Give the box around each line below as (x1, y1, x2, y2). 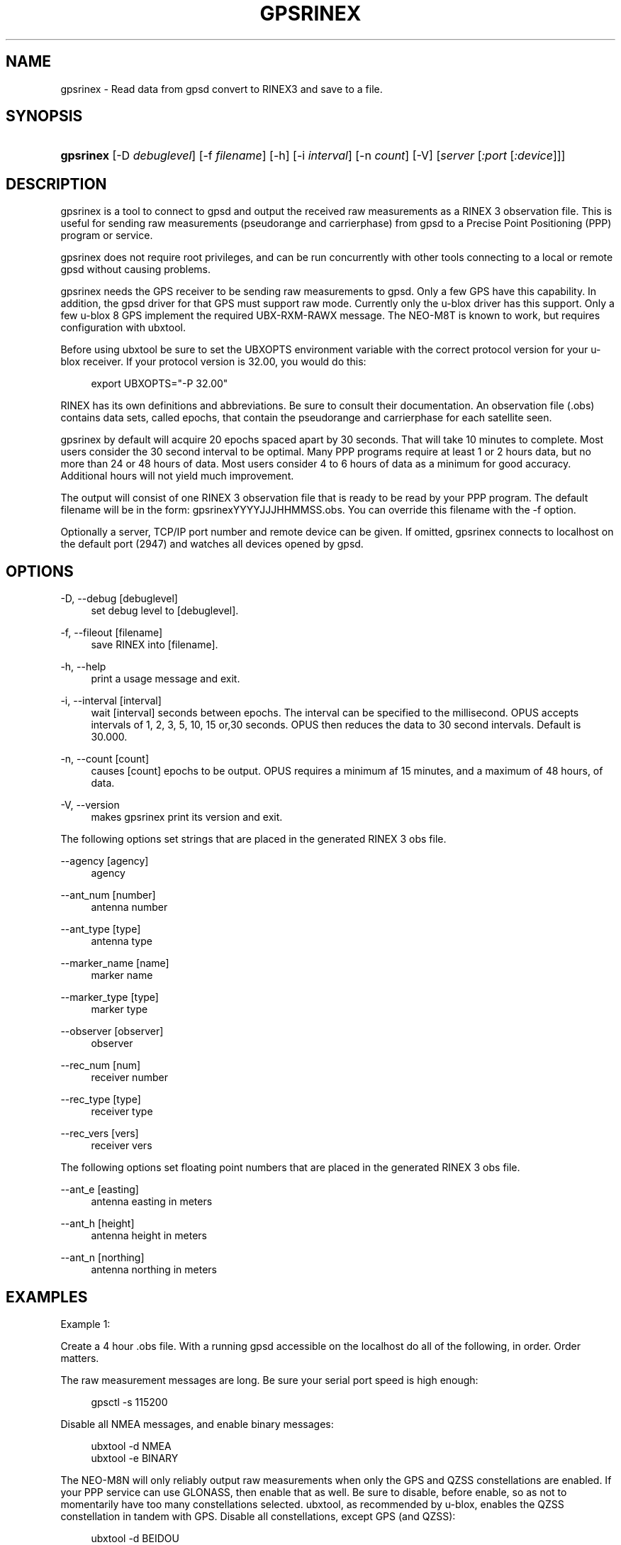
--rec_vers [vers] (60, 1127, 139, 1140)
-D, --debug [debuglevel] (60, 592, 178, 605)
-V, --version (60, 799, 120, 812)
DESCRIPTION (6, 175, 107, 193)
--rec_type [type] (60, 1093, 141, 1106)
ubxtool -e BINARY (91, 1451, 179, 1464)
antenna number (91, 901, 168, 914)
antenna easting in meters (91, 1195, 213, 1208)
